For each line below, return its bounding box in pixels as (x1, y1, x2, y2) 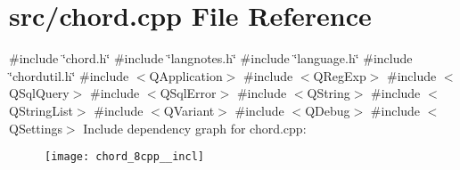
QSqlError (160, 84, 217, 102)
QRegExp (313, 66, 366, 85)
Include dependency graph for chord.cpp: (83, 118, 307, 137)
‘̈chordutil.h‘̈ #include (9, 66, 129, 85)
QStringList (9, 101, 73, 119)
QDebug (305, 101, 350, 119)
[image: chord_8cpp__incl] (45, 150, 204, 164)
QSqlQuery (9, 84, 70, 102)
